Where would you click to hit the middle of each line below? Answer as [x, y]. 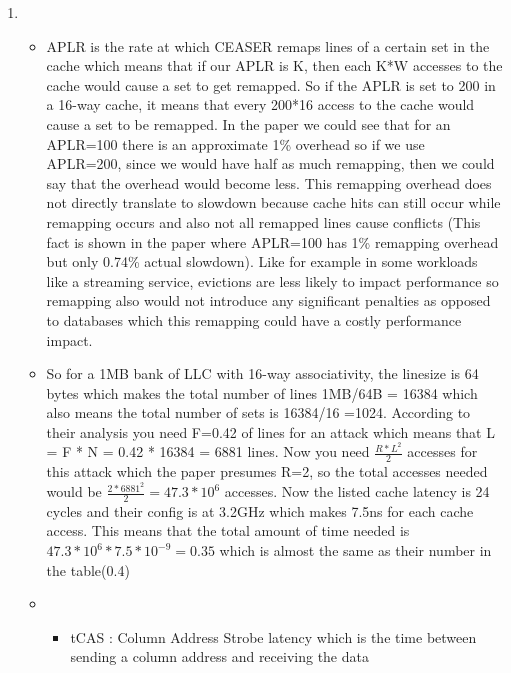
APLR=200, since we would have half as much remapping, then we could [270, 163]
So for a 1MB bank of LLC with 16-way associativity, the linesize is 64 [262, 373]
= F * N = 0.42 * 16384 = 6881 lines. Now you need [208, 451]
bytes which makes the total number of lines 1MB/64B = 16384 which [262, 392]
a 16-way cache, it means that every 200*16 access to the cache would [260, 104]
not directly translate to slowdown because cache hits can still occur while [273, 202]
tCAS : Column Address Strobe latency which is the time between [273, 636]
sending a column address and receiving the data [219, 656]
